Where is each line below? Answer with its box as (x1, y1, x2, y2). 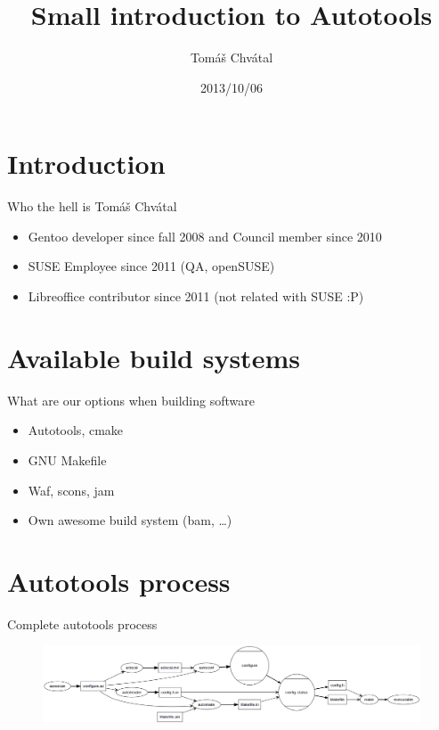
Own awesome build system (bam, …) (28, 511, 232, 529)
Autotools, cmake (28, 421, 124, 439)
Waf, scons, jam (28, 480, 115, 499)
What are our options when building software (7, 390, 255, 409)
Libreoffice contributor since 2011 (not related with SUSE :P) (28, 287, 364, 306)
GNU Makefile (28, 450, 107, 469)
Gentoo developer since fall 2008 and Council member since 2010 (28, 226, 382, 245)
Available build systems (7, 339, 300, 375)
